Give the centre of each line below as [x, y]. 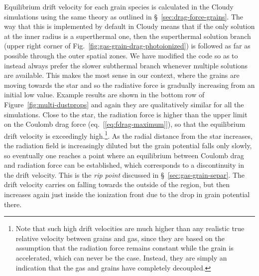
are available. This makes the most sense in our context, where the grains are [122, 75]
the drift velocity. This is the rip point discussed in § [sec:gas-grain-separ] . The [125, 174]
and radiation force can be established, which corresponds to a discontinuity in [124, 165]
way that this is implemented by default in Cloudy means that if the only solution [129, 26]
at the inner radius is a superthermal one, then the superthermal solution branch [128, 36]
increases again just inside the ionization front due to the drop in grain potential [127, 194]
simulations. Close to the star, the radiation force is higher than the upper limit [126, 114]
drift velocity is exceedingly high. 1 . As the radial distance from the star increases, [128, 135]
